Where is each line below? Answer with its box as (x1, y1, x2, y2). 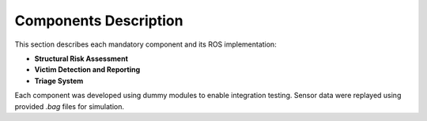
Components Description (14, 12, 183, 29)
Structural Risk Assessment (34, 54, 128, 63)
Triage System (34, 76, 84, 85)
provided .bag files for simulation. (14, 101, 125, 111)
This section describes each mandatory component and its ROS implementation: (14, 40, 277, 49)
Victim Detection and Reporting (34, 65, 141, 74)
